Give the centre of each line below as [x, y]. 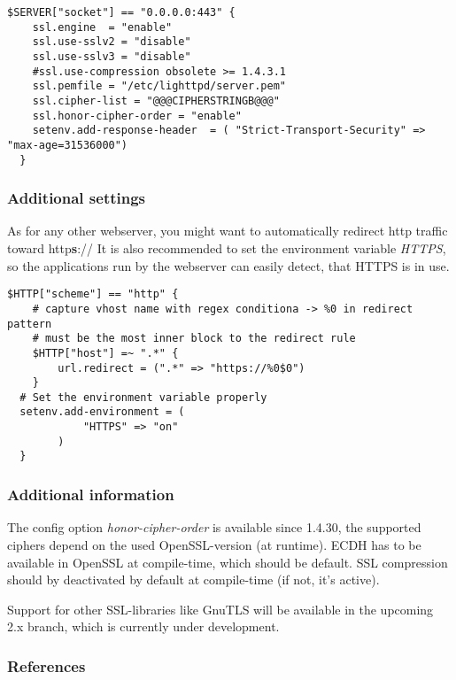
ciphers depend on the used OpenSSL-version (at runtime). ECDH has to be [214, 544]
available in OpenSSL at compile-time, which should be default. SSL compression [228, 562]
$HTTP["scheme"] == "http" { [93, 294]
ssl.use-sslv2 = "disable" [112, 42]
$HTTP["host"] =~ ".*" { [105, 353]
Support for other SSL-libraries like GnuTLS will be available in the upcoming [220, 609]
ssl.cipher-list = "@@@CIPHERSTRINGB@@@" [156, 100]
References [46, 665]
